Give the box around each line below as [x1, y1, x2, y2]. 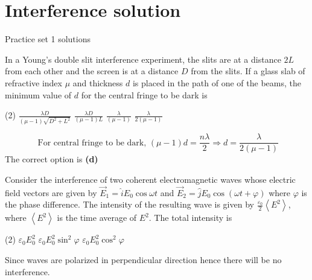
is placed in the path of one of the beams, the [132, 76, 301, 89]
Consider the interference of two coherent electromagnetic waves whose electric [5, 173, 296, 185]
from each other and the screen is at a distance [5, 65, 179, 77]
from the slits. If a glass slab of [191, 65, 305, 77]
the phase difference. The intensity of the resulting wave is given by [5, 198, 254, 211]
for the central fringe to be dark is [81, 88, 208, 101]
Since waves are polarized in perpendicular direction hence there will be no [5, 253, 282, 266]
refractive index [5, 76, 62, 89]
